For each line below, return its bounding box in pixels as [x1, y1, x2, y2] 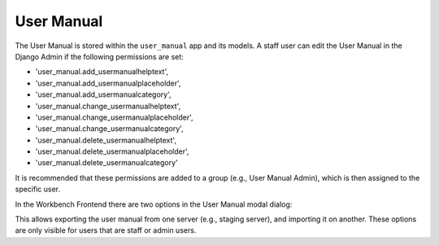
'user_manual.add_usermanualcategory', [35, 90, 172, 99]
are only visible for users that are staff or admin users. [15, 225, 197, 235]
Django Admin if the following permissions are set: [15, 51, 185, 61]
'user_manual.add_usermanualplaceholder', [35, 78, 181, 88]
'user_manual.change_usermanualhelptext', [35, 101, 181, 111]
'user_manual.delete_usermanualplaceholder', [35, 147, 189, 156]
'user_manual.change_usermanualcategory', [35, 124, 184, 133]
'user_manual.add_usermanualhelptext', [35, 67, 169, 77]
